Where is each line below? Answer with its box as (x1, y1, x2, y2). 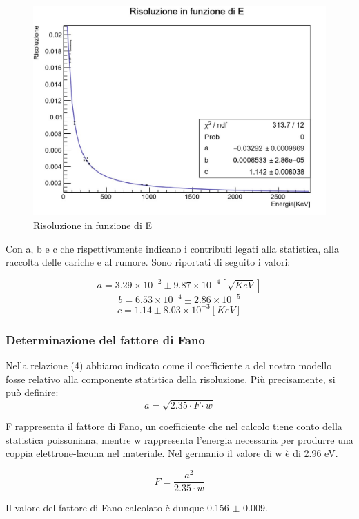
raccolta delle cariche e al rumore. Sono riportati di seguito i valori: (6, 255, 291, 269)
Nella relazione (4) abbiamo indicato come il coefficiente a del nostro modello (6, 358, 332, 372)
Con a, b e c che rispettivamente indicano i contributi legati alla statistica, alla (6, 241, 339, 255)
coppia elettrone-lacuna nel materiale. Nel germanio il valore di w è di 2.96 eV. (6, 446, 338, 460)
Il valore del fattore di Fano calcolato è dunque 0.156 (6, 500, 229, 515)
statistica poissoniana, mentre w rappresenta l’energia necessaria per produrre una (6, 432, 353, 447)
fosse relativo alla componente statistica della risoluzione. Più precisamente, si (6, 371, 336, 386)
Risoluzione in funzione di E (33, 217, 152, 232)
